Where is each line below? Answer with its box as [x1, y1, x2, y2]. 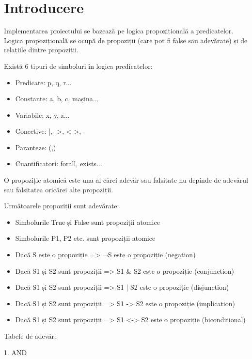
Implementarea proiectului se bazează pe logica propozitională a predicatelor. [4, 26, 234, 36]
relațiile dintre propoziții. [4, 45, 79, 55]
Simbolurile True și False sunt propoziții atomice [15, 217, 160, 227]
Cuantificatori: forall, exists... [15, 158, 102, 169]
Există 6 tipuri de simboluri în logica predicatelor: [4, 61, 153, 71]
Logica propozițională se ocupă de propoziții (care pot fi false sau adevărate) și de [4, 35, 248, 45]
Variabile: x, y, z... [15, 109, 70, 120]
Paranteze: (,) [15, 142, 56, 152]
